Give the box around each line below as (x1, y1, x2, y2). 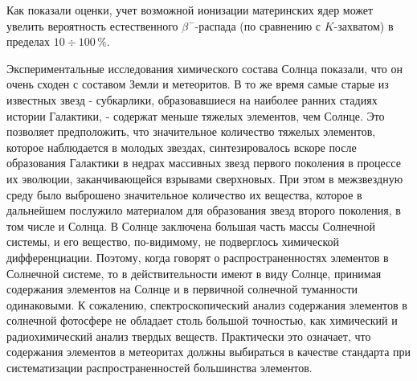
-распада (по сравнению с (194, 17, 321, 34)
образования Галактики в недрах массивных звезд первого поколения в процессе (6, 154, 401, 171)
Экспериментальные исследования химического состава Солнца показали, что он (6, 59, 403, 76)
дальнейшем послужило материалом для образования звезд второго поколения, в (6, 202, 401, 219)
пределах (6, 33, 51, 50)
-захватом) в (333, 17, 394, 34)
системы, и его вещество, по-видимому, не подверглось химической (6, 233, 340, 250)
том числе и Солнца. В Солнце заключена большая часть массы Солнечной (6, 217, 375, 234)
